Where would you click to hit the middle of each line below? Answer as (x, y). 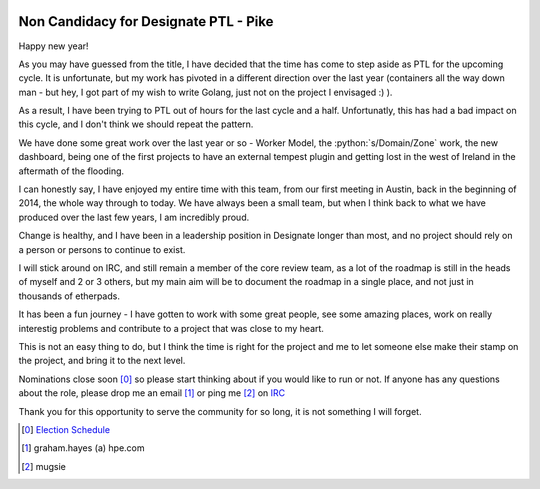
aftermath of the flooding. (71, 171)
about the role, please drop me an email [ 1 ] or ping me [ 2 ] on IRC (152, 393)
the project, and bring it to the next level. (102, 361)
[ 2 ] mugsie (44, 466)
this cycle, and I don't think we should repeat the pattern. (136, 124)
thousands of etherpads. (69, 296)
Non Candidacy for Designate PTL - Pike (146, 21)
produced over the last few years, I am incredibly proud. (134, 217)
